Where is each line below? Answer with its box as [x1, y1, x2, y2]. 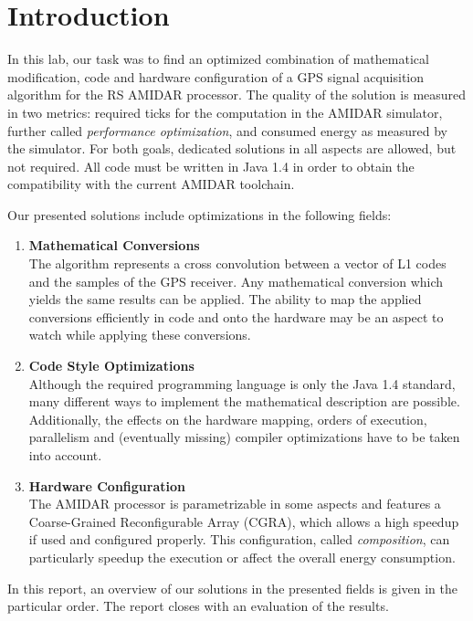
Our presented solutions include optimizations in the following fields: [7, 205, 392, 224]
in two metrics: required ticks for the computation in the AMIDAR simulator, [7, 102, 443, 121]
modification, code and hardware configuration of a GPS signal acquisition [7, 67, 425, 86]
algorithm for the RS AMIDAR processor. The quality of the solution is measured [7, 85, 467, 104]
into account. [28, 446, 102, 464]
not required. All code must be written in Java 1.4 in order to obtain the [7, 156, 415, 175]
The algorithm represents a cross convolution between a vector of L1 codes [28, 254, 447, 273]
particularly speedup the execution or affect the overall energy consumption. [28, 547, 456, 566]
